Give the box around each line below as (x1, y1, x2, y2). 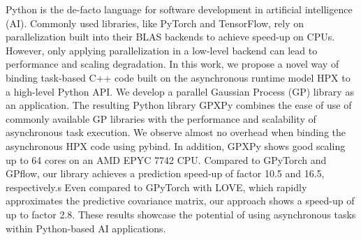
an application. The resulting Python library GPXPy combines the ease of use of (6, 98, 352, 112)
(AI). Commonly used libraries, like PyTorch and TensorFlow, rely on (6, 15, 304, 30)
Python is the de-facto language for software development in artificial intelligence (6, 2, 353, 16)
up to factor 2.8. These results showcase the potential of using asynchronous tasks (6, 207, 356, 221)
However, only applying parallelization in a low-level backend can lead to (6, 43, 318, 57)
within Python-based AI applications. (6, 220, 166, 235)
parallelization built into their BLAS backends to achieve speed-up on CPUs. (6, 29, 335, 44)
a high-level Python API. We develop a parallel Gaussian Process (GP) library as (6, 84, 354, 98)
